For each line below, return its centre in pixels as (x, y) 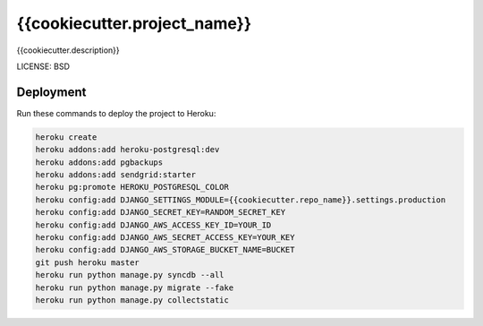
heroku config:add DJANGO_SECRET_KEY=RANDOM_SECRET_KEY (161, 212)
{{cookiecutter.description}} (68, 50)
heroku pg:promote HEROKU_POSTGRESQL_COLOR (132, 187)
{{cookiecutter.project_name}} (134, 23)
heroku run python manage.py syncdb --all (130, 275)
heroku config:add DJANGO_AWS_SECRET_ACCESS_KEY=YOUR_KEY (165, 237)
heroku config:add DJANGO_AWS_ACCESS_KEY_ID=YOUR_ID (153, 225)
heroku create (66, 137)
